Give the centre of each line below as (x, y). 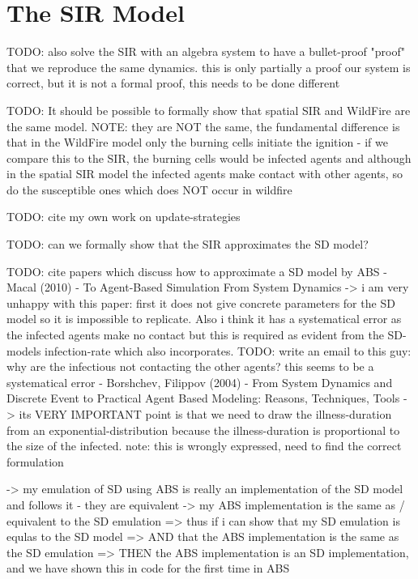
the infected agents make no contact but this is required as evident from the (195, 335)
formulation (35, 461)
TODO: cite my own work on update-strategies (124, 217)
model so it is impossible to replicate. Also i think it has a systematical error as (204, 319)
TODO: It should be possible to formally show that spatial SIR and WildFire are (209, 110)
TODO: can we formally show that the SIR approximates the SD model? (188, 244)
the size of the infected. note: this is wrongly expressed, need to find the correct (204, 446)
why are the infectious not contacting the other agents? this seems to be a (190, 366)
